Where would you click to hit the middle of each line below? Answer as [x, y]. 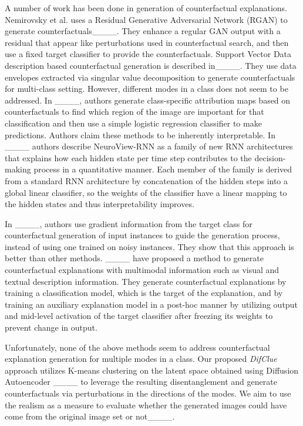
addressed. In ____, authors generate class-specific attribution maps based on [148, 100]
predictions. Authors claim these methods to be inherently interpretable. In [140, 134]
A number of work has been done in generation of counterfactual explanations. [146, 8]
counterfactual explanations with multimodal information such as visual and [142, 270]
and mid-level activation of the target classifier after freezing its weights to [139, 316]
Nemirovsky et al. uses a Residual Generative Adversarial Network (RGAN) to [146, 19]
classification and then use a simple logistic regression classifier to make [133, 123]
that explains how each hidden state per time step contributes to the [128, 157]
